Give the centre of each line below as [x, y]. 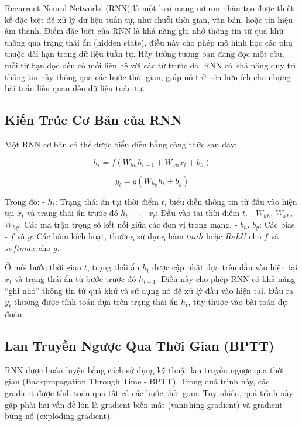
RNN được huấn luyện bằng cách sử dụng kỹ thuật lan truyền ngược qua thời [145, 370]
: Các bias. [278, 224]
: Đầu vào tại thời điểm [198, 213]
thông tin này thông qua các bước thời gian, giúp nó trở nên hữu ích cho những [148, 76]
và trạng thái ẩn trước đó [73, 213]
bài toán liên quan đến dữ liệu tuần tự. [75, 88]
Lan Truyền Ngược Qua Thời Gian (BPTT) [140, 345]
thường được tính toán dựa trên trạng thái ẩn [96, 302]
